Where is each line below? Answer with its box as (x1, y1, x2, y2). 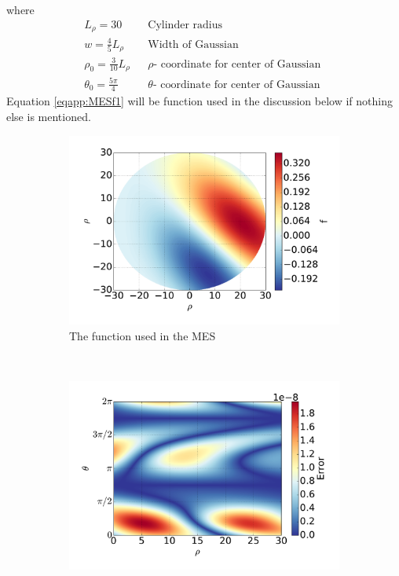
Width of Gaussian (148, 39, 239, 50)
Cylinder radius (148, 19, 222, 31)
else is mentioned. (6, 108, 91, 125)
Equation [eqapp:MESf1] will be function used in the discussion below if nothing (6, 93, 393, 109)
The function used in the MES (69, 327, 216, 343)
